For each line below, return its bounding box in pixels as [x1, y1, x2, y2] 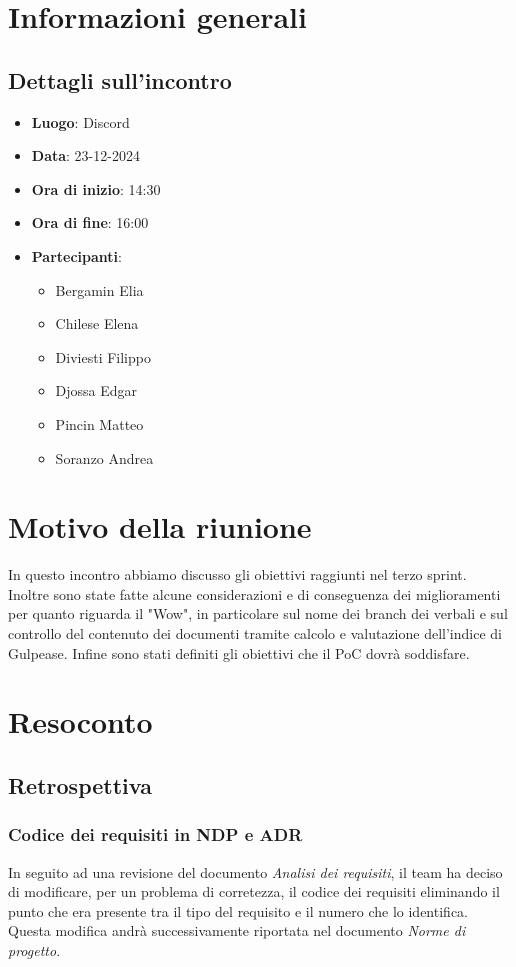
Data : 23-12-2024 [31, 145, 140, 166]
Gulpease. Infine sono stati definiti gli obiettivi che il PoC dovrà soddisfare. [8, 642, 470, 663]
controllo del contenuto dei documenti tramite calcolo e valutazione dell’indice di [8, 623, 502, 644]
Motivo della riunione [8, 506, 312, 547]
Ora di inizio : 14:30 [31, 178, 161, 199]
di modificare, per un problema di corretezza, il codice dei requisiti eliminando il [8, 881, 500, 902]
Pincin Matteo [55, 413, 144, 434]
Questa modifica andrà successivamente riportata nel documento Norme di [8, 920, 466, 941]
